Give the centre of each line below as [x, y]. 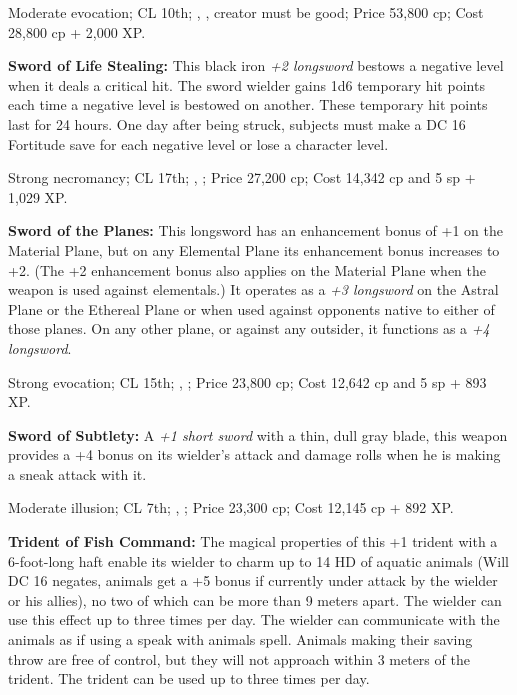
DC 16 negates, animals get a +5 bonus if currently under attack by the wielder [253, 580]
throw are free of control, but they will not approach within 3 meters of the [239, 658]
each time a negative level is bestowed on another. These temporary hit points [248, 104]
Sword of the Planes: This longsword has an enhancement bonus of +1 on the [256, 230]
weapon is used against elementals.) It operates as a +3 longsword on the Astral [253, 289]
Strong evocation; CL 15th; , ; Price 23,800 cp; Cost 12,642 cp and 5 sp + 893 [247, 381]
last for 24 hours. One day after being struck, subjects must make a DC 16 [237, 123]
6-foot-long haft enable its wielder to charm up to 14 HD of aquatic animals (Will [258, 560]
